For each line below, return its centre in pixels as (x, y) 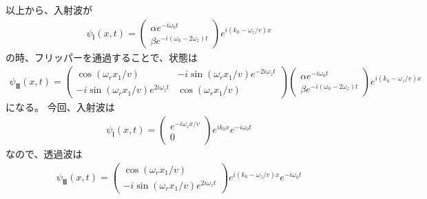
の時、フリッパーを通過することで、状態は (102, 57)
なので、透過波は (44, 154)
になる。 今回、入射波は (60, 106)
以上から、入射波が (49, 10)
